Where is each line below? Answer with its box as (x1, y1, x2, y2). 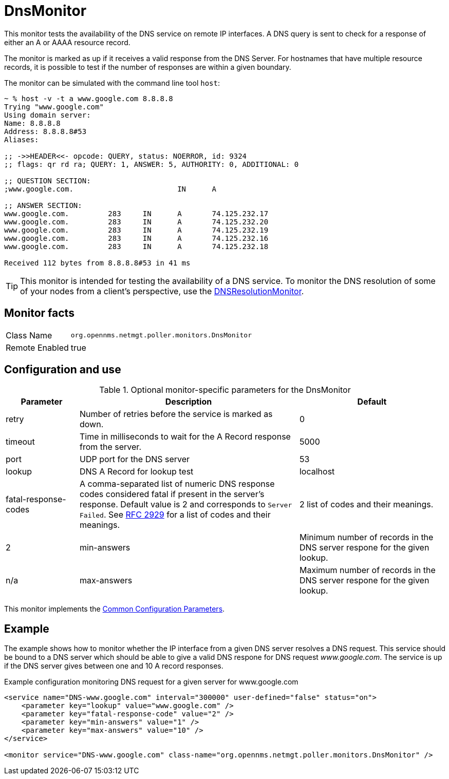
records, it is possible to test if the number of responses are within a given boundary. (4, 62, 291, 71)
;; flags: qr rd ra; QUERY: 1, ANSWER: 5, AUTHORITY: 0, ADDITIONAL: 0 (4, 160, 299, 168)
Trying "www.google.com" (4, 102, 104, 111)
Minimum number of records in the (299, 532, 434, 543)
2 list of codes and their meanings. (299, 499, 434, 510)
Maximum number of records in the (299, 565, 436, 576)
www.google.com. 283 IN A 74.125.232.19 (4, 225, 269, 234)
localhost (299, 466, 335, 477)
